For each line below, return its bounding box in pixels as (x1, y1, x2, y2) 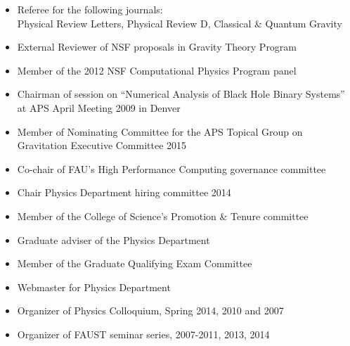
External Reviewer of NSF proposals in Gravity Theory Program (17, 39, 297, 54)
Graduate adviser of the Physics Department (17, 232, 210, 247)
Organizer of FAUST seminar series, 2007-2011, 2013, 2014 (17, 326, 270, 341)
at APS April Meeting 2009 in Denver (17, 100, 181, 115)
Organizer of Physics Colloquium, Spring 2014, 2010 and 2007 (17, 303, 284, 318)
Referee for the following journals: (17, 2, 163, 16)
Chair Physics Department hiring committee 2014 (17, 185, 231, 200)
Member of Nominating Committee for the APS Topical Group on (17, 124, 303, 139)
